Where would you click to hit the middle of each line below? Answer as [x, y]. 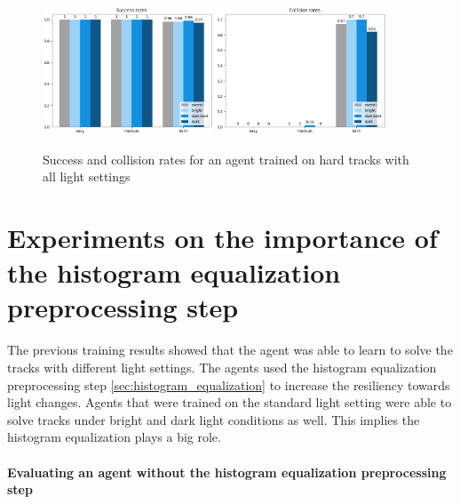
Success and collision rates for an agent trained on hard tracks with [226, 159]
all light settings [87, 176]
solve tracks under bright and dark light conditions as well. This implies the [214, 419]
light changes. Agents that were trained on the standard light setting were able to [230, 402]
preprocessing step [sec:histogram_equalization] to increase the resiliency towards [229, 384]
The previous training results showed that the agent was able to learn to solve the [230, 350]
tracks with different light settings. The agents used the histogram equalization [222, 367]
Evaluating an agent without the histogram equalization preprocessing [227, 472]
